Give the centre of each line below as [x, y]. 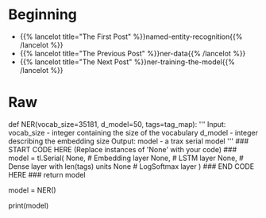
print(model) [29, 205]
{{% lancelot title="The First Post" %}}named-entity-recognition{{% [131, 36]
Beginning [43, 15]
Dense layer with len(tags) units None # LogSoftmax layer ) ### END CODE [131, 166]
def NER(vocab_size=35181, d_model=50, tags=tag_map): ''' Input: [117, 124]
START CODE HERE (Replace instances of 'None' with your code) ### [123, 149]
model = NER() [33, 190]
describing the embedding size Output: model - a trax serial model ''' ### [129, 141]
